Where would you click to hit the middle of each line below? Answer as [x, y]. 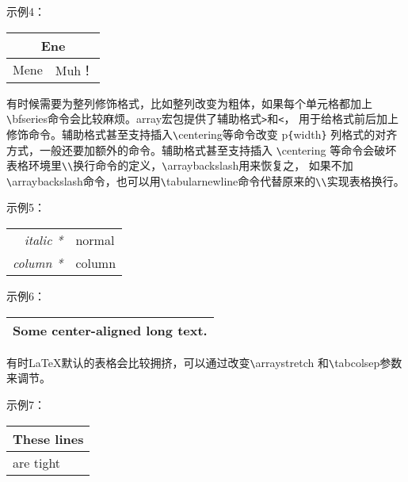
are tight [37, 462]
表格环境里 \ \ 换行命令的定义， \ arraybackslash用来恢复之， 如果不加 [180, 165]
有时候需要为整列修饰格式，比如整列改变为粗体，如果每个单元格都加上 [189, 103]
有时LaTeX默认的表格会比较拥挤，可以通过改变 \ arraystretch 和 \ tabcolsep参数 [204, 362]
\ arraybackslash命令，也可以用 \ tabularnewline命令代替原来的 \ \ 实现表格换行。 [206, 180]
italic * [44, 240]
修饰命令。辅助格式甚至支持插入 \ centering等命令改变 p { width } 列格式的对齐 [202, 134]
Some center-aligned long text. [110, 330]
